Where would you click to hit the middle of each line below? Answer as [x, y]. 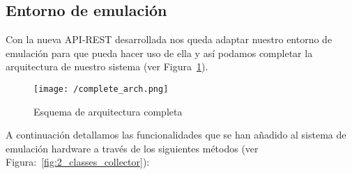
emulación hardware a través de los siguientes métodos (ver [132, 148]
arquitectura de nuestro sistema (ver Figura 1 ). [107, 66]
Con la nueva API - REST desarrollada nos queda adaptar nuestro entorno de [169, 39]
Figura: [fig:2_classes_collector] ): [78, 162]
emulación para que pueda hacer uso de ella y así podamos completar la [159, 53]
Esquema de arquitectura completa [108, 111]
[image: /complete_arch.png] [101, 89]
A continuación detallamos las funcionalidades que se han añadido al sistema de [176, 135]
